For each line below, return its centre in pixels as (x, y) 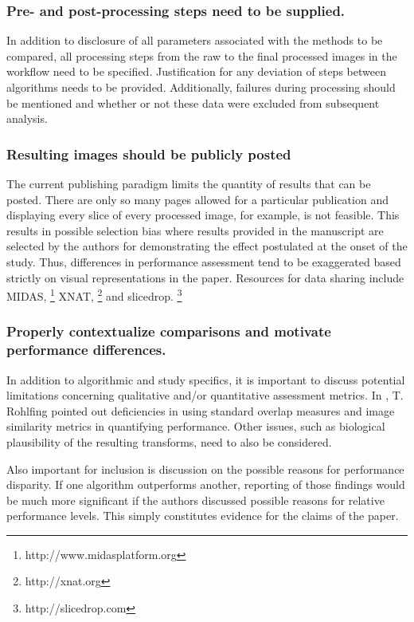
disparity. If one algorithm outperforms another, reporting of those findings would (206, 484)
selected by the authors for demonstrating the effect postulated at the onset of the (207, 246)
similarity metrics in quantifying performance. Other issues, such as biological (196, 426)
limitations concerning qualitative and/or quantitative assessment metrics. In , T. (205, 395)
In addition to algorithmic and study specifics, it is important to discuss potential (206, 379)
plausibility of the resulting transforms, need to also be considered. (169, 441)
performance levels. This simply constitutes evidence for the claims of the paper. (203, 516)
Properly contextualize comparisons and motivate (169, 331)
